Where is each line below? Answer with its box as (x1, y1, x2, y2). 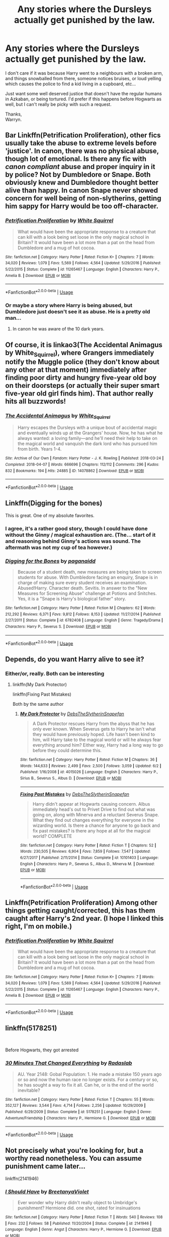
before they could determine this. (32, 747, 102, 753)
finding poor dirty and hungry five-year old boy (5, 373, 157, 382)
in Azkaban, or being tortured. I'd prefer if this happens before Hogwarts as (5, 96, 162, 102)
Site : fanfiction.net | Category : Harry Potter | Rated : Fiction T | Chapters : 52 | (20, 842, 156, 848)
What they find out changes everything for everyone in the (32, 817, 154, 823)
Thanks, (5, 111, 22, 117)
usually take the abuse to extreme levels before (5, 139, 157, 147)
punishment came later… (5, 1162, 86, 1171)
